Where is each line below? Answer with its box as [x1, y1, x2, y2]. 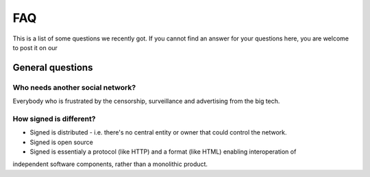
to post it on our [12, 43, 58, 51]
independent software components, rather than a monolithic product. [12, 160, 208, 168]
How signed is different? [12, 114, 96, 123]
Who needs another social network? [12, 82, 136, 92]
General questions [12, 62, 93, 73]
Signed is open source [29, 138, 94, 146]
